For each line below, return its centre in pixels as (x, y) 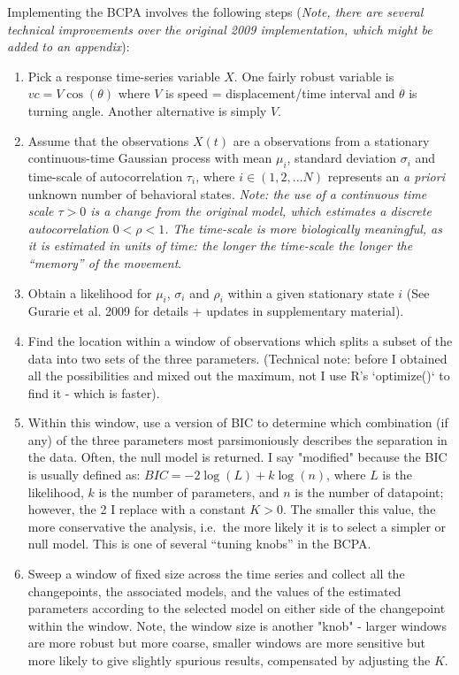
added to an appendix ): (69, 46)
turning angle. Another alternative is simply (147, 110)
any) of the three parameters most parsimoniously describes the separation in (237, 439)
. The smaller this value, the (359, 509)
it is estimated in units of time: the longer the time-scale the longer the (220, 245)
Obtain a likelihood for (90, 292)
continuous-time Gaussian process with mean (150, 158)
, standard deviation (341, 158)
